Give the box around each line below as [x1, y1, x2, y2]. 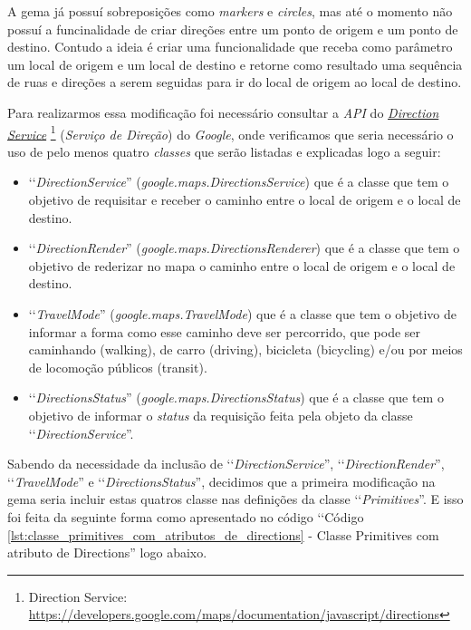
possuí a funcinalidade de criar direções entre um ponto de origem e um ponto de [7, 19, 458, 38]
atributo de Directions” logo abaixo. [7, 543, 207, 562]
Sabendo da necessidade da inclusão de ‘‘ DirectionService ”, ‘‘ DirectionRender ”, [7, 454, 445, 473]
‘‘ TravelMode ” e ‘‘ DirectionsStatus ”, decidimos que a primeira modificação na [7, 471, 436, 490]
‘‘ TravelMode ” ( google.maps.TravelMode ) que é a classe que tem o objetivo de [28, 304, 457, 323]
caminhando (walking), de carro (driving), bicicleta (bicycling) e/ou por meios [28, 340, 463, 359]
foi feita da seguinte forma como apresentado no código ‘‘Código [7, 507, 364, 526]
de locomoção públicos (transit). [28, 357, 207, 376]
